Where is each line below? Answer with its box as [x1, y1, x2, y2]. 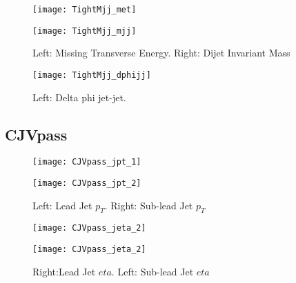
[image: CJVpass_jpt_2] [32, 178, 141, 189]
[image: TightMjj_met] [32, 5, 137, 14]
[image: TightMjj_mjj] [32, 25, 137, 36]
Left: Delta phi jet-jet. [32, 90, 126, 104]
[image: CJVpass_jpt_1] [32, 157, 141, 167]
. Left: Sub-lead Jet [111, 264, 194, 278]
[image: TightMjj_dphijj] [32, 70, 151, 80]
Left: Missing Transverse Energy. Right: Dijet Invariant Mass [32, 45, 290, 60]
